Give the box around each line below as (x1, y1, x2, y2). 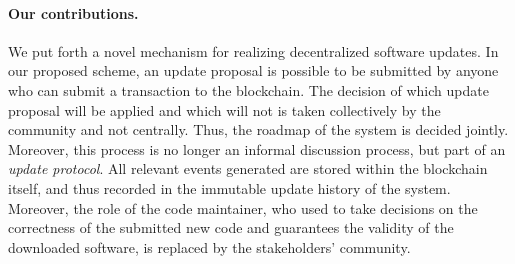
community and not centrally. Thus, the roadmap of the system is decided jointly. (8, 119, 509, 140)
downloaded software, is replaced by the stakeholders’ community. (8, 236, 411, 257)
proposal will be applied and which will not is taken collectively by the (8, 99, 441, 120)
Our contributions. (8, 2, 139, 23)
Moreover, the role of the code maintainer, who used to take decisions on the (8, 197, 478, 218)
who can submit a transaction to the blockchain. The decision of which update (8, 79, 489, 100)
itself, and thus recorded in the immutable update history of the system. (8, 177, 451, 198)
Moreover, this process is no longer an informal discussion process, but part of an (8, 138, 506, 159)
